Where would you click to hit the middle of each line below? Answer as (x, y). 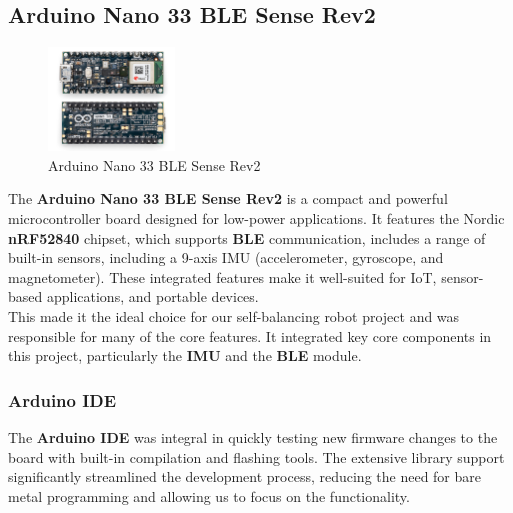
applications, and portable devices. (152, 296)
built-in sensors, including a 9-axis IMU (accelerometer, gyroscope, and (226, 257)
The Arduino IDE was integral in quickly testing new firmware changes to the (253, 436)
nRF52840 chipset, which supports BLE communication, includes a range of (247, 237)
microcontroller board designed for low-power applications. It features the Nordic (256, 217)
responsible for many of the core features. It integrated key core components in (250, 335)
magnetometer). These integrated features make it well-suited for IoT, (222, 276)
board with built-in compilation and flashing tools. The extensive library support (256, 456)
